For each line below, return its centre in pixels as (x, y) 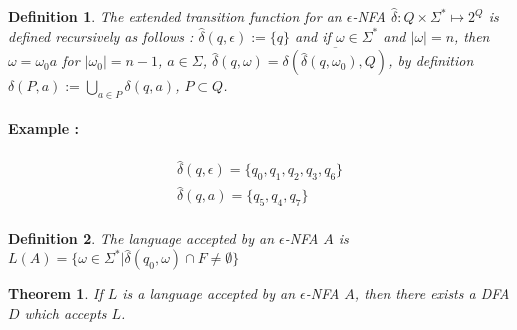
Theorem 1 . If (55, 293)
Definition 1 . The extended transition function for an (175, 16)
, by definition (431, 60)
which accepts (65, 312)
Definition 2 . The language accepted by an (141, 238)
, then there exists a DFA (432, 293)
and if (313, 35)
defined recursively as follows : (101, 35)
